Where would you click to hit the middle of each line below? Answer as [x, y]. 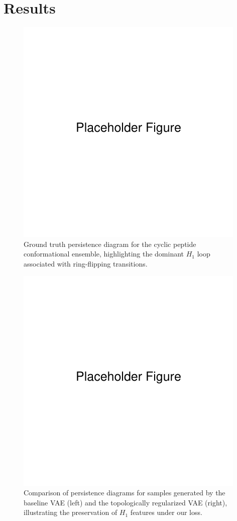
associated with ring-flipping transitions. [86, 263]
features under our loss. [166, 512]
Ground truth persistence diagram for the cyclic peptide [110, 244]
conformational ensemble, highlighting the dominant [104, 254]
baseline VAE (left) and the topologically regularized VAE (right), [126, 502]
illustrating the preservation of [71, 512]
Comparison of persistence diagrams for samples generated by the [125, 493]
